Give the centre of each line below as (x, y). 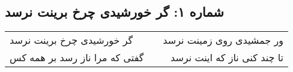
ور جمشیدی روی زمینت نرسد (223, 40)
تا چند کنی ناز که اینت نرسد (227, 58)
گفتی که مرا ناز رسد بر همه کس (77, 58)
